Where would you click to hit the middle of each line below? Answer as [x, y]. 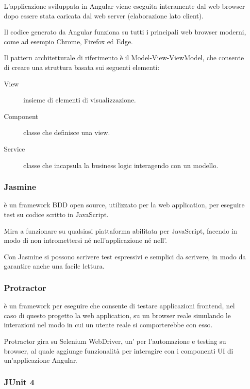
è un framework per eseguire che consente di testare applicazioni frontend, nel [119, 306]
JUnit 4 [19, 381]
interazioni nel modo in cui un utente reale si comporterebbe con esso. [108, 325]
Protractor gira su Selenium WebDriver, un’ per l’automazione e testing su [115, 341]
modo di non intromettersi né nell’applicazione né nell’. [85, 240]
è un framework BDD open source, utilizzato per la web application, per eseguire [124, 205]
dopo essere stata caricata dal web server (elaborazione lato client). [104, 15]
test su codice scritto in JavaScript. [56, 214]
